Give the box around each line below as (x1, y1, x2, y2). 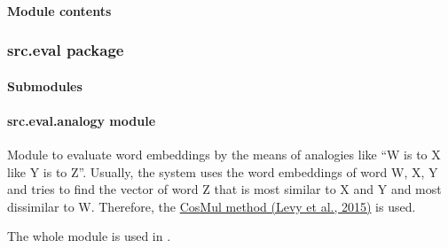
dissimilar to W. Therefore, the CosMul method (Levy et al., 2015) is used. (7, 197, 416, 215)
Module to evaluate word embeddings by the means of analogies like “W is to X (7, 145, 441, 164)
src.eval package (7, 39, 124, 61)
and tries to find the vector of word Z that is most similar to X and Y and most (7, 180, 442, 198)
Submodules (7, 76, 83, 95)
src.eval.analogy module (7, 111, 156, 129)
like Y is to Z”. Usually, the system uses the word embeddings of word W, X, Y (7, 162, 438, 181)
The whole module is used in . (7, 227, 171, 245)
